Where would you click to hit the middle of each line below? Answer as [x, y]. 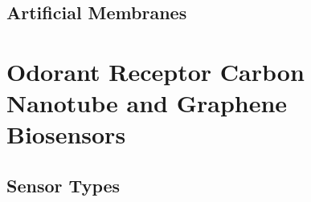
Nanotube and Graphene [147, 103]
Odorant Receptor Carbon [155, 71]
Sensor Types [63, 185]
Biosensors [66, 134]
